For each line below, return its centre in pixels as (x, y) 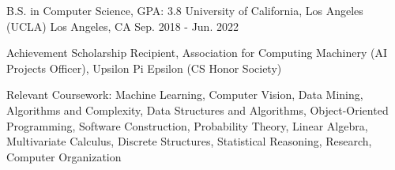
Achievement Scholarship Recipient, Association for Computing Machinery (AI (197, 53)
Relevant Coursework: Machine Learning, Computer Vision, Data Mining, (185, 94)
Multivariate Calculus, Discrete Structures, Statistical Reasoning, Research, (189, 141)
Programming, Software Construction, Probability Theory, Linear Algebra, (187, 125)
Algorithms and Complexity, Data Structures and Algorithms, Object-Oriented (197, 110)
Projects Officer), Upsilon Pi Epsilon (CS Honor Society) (144, 68)
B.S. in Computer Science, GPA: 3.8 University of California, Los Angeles (185, 10)
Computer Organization (64, 156)
